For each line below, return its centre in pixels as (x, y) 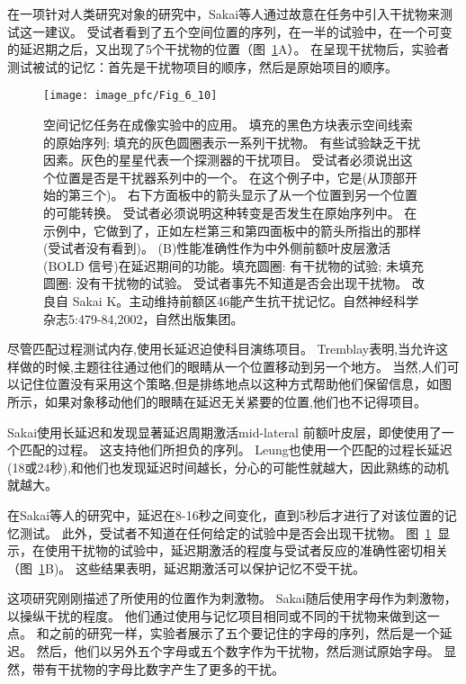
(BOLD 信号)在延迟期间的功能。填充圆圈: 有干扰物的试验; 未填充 (233, 265)
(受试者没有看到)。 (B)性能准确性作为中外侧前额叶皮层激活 (217, 248)
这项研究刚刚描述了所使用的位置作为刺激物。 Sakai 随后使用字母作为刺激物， (232, 598)
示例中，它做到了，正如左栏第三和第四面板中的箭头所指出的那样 (232, 230)
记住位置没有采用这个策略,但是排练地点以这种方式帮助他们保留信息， (223, 384)
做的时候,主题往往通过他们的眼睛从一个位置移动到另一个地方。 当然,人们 (233, 366)
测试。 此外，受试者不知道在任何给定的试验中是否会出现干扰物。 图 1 (225, 532)
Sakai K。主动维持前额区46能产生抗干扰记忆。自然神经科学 (246, 300)
